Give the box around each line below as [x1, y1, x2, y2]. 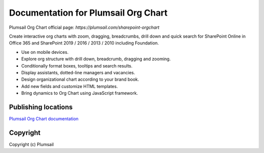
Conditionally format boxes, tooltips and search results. [21, 63, 133, 68]
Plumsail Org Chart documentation [9, 115, 79, 122]
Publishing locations [9, 103, 73, 111]
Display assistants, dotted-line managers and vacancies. [21, 69, 135, 75]
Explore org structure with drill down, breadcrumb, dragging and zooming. [21, 56, 171, 62]
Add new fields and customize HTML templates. [21, 83, 118, 89]
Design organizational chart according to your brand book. [21, 76, 139, 83]
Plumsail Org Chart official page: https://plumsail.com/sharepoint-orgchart [9, 24, 160, 30]
